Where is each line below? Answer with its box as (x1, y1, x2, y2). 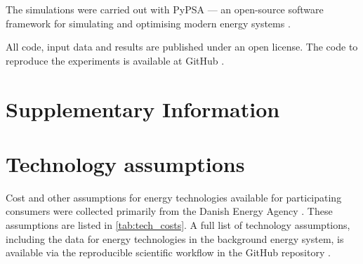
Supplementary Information (6, 94, 280, 123)
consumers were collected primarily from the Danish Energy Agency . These (6, 204, 333, 218)
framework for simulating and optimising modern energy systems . (6, 15, 291, 30)
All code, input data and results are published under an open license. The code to (6, 39, 358, 54)
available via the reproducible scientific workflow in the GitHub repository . (6, 245, 331, 260)
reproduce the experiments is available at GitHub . (6, 53, 225, 67)
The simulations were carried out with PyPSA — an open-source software (6, 2, 324, 16)
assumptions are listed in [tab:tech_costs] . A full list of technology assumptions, (6, 218, 350, 232)
